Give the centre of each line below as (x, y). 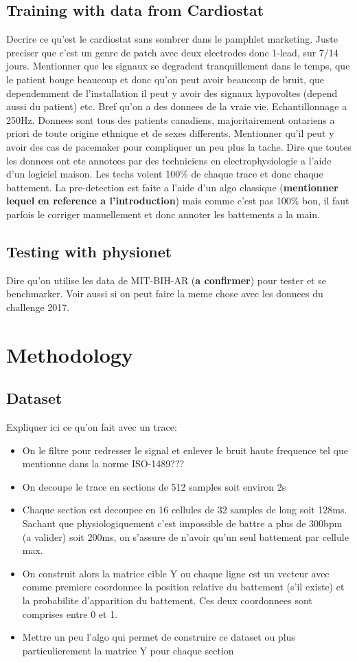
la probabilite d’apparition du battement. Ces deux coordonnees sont (167, 600)
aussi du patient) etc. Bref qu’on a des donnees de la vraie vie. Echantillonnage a (177, 106)
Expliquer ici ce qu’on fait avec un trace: (92, 427)
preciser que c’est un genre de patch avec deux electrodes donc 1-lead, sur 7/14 (172, 52)
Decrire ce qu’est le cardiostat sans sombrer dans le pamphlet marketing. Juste (172, 39)
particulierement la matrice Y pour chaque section (128, 650)
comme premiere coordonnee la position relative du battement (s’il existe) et (183, 587)
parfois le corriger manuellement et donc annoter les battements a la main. (163, 214)
